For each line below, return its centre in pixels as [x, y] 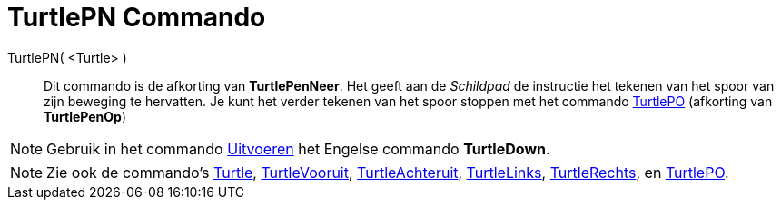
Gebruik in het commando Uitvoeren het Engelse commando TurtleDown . [298, 148]
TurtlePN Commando [137, 17]
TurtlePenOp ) [85, 116]
